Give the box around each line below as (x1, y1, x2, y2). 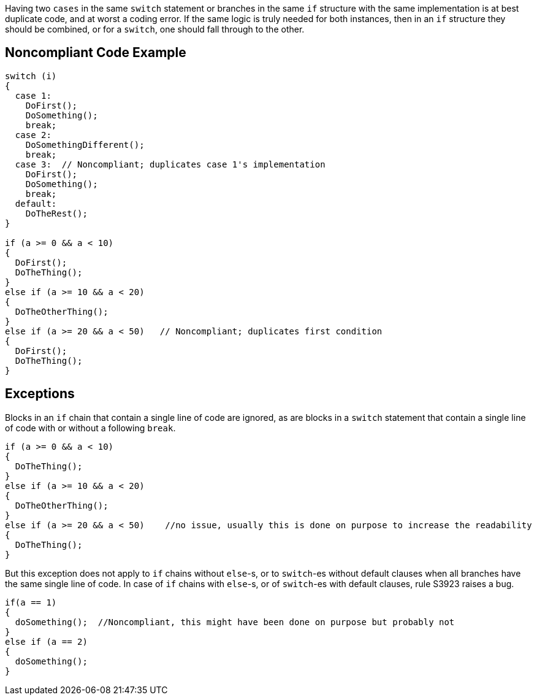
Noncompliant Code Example (5, 45, 186, 61)
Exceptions (5, 386, 75, 402)
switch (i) (5, 71, 57, 81)
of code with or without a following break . (5, 422, 176, 433)
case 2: (15, 129, 51, 140)
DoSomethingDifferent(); (25, 139, 145, 150)
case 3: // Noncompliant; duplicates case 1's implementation (15, 159, 326, 169)
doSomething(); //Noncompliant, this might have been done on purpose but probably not (15, 617, 455, 627)
